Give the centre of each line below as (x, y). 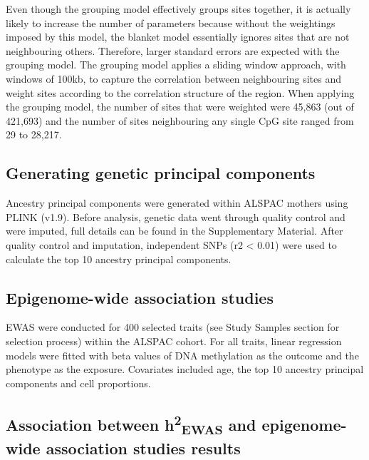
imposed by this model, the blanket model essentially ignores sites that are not (178, 37)
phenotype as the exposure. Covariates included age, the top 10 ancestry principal (185, 369)
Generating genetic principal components (161, 173)
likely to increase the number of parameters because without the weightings (171, 22)
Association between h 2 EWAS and (131, 424)
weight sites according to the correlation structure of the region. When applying (180, 92)
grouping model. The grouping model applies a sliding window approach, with (176, 65)
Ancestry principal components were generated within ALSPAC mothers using (177, 203)
